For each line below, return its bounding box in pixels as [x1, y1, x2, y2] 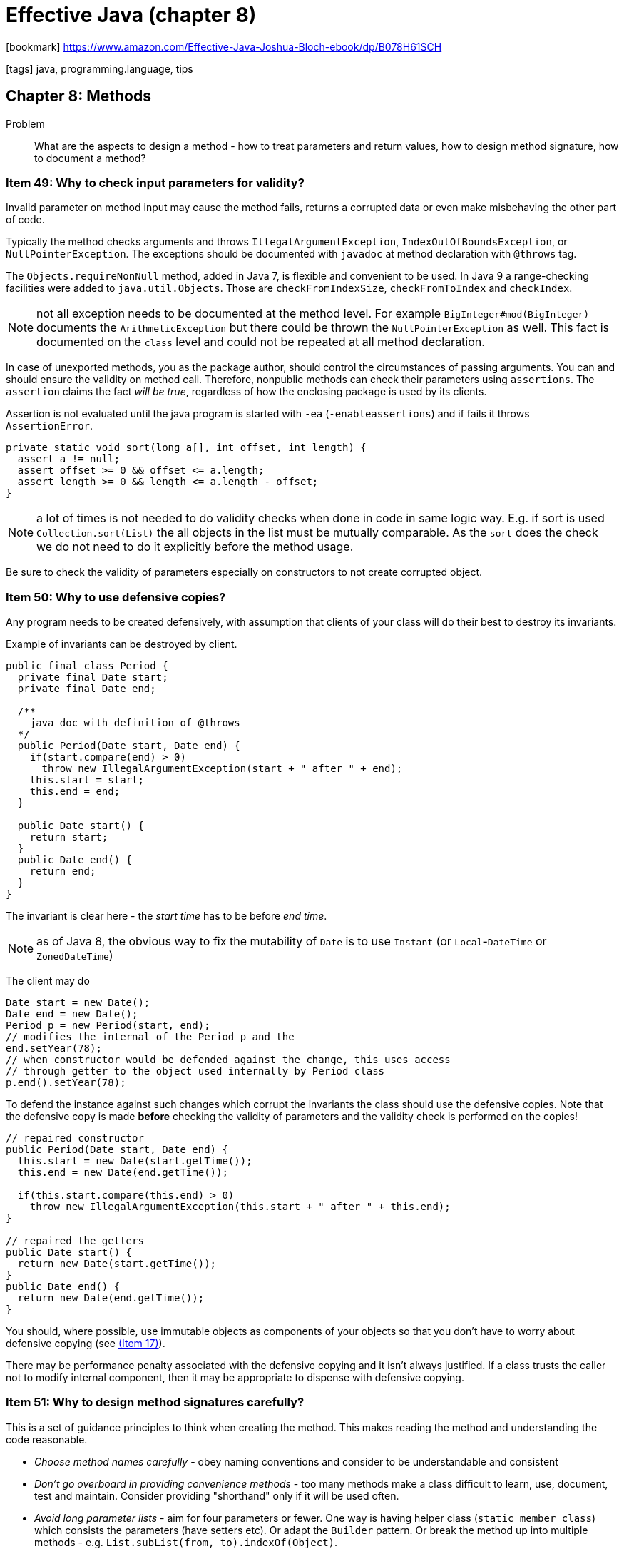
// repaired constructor [6, 1132, 144, 1144]
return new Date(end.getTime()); [17, 1292, 205, 1304]
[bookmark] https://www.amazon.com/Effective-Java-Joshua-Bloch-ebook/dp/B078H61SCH [6, 40, 442, 53]
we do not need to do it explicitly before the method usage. [36, 539, 354, 554]
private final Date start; [17, 671, 168, 684]
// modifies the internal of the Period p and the [6, 1031, 295, 1043]
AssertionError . [6, 420, 93, 432]
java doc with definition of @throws [29, 717, 240, 729]
